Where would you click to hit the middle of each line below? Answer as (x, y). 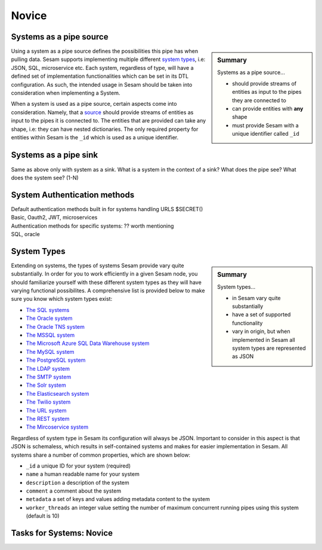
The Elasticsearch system (58, 393)
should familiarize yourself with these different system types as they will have (106, 282)
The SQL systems (48, 310)
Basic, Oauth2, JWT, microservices (54, 218)
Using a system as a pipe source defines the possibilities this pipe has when (105, 51)
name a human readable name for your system (83, 474)
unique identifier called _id (266, 134)
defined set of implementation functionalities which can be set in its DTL (100, 76)
